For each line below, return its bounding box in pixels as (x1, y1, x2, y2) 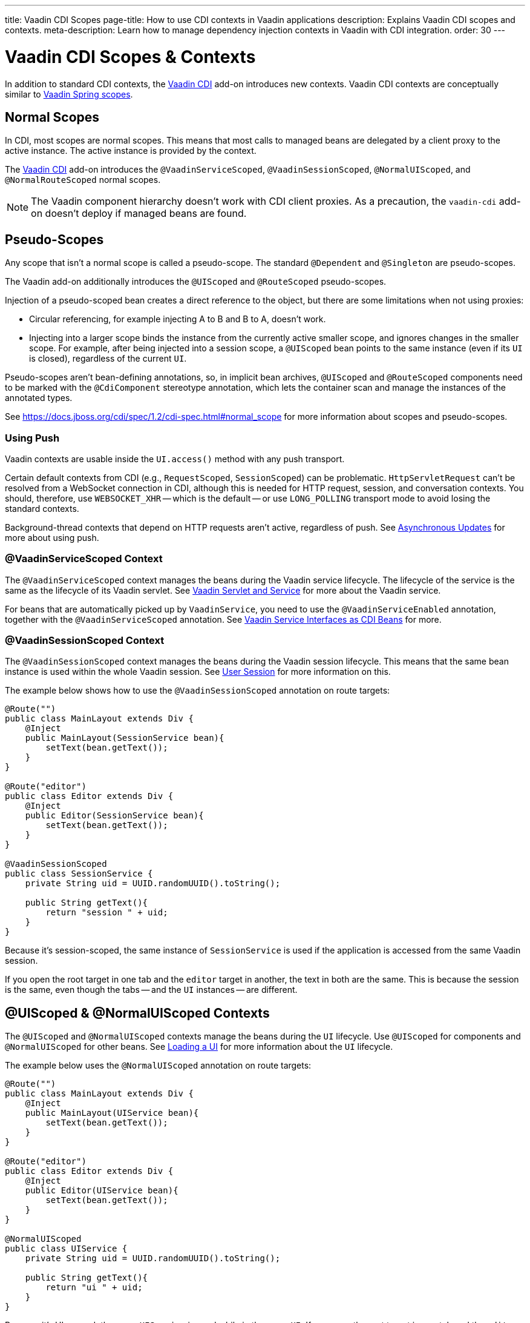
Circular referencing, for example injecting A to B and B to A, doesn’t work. (29, 314, 326, 325)
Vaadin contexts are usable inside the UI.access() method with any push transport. (5, 453, 345, 464)
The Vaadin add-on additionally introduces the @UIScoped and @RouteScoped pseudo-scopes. (5, 276, 387, 287)
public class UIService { (5, 1244, 128, 1254)
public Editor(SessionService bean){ (25, 811, 204, 821)
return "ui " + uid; (45, 1282, 143, 1293)
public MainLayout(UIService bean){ (25, 1108, 199, 1118)
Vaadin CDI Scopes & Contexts (5, 46, 256, 67)
